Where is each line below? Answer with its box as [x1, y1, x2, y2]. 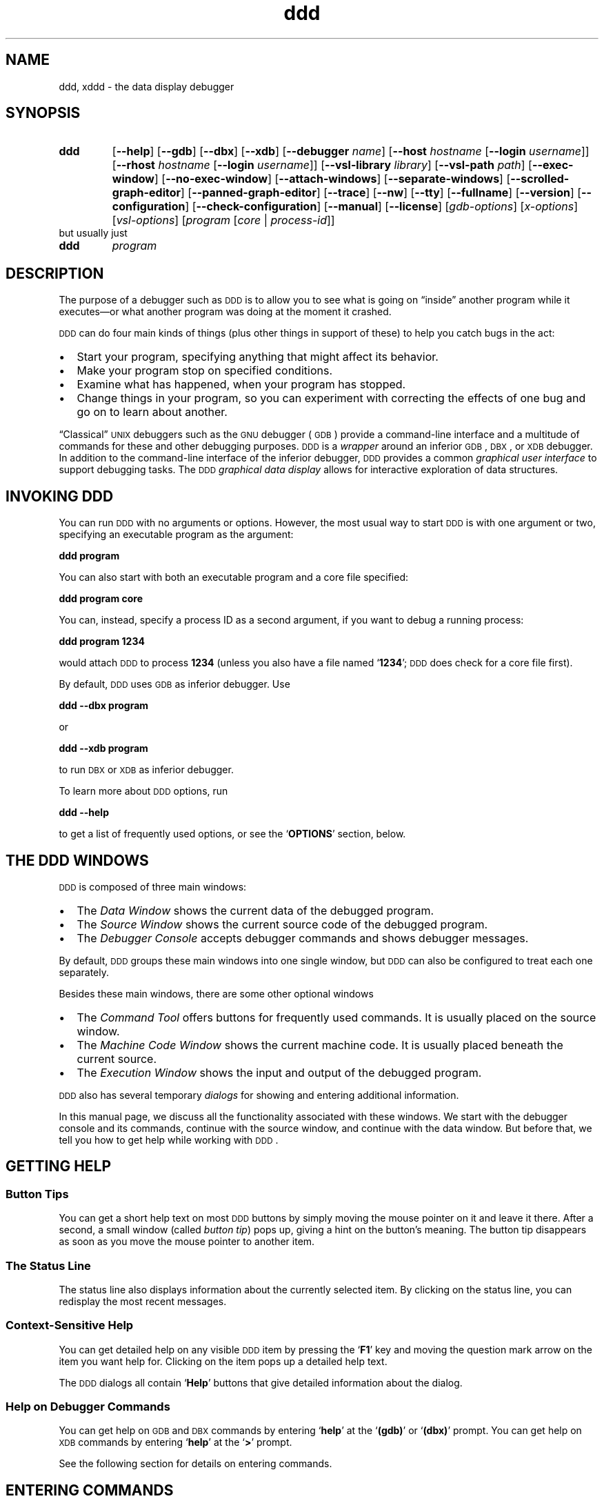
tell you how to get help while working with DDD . [59, 1133, 279, 1146]
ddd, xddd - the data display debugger [59, 80, 234, 92]
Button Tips [6, 1186, 69, 1201]
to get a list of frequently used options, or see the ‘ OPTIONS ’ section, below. [59, 828, 406, 840]
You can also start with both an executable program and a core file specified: [59, 571, 408, 584]
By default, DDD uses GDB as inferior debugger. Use [59, 678, 290, 690]
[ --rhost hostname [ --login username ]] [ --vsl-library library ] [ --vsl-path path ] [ [112, 158, 532, 172]
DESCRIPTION [6, 264, 104, 282]
